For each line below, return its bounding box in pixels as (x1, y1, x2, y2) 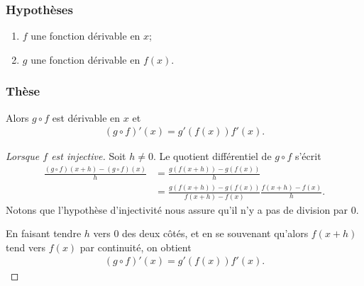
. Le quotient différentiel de (153, 149, 272, 164)
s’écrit (294, 149, 321, 164)
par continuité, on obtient (79, 239, 192, 254)
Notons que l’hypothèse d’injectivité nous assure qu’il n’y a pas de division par (6, 202, 348, 217)
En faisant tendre (6, 226, 82, 241)
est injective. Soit (51, 149, 126, 164)
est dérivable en (52, 110, 121, 125)
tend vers (6, 239, 46, 254)
